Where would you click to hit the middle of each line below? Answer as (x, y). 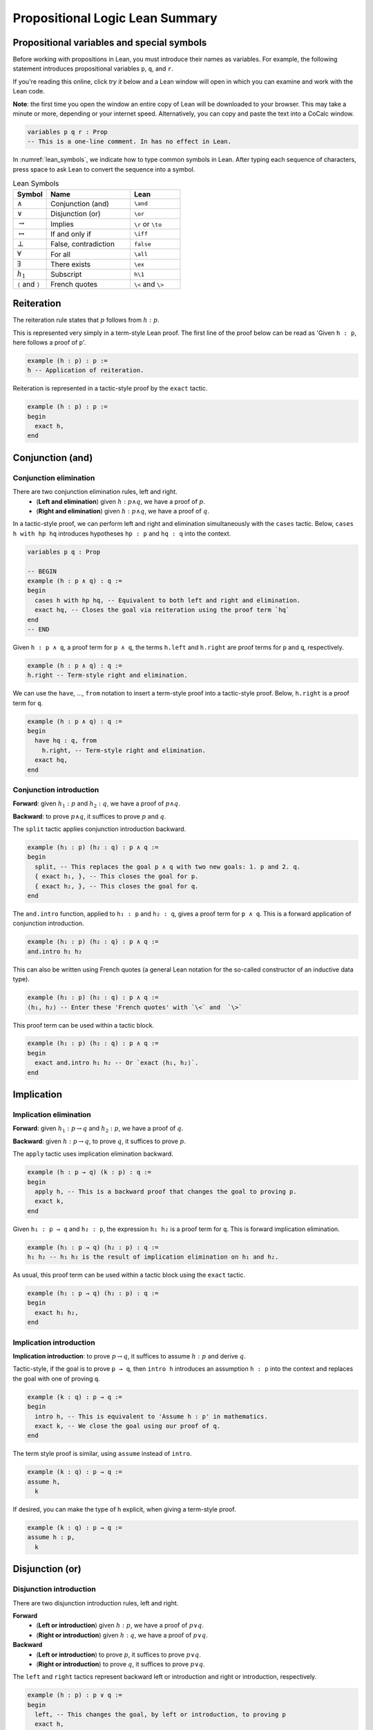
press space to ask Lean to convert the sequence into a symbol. (104, 169)
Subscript (66, 275)
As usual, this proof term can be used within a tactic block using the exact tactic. (129, 1275)
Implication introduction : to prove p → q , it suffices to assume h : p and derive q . (129, 1356)
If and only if (71, 234)
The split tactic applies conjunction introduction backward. (99, 829)
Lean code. (29, 91)
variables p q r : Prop (68, 132)
